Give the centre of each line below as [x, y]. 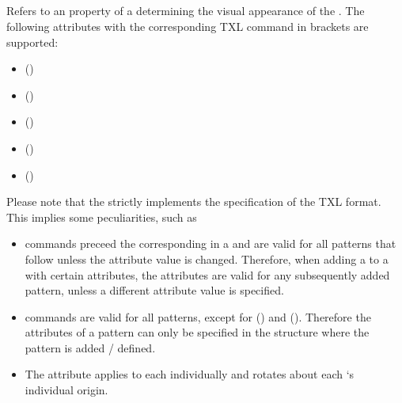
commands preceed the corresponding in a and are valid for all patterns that [210, 243]
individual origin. [66, 390]
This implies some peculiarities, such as [102, 217]
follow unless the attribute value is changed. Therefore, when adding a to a [207, 259]
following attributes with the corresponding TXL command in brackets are [188, 26]
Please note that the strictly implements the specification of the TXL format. [194, 201]
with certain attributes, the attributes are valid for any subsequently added [207, 274]
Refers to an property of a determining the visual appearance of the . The [186, 11]
